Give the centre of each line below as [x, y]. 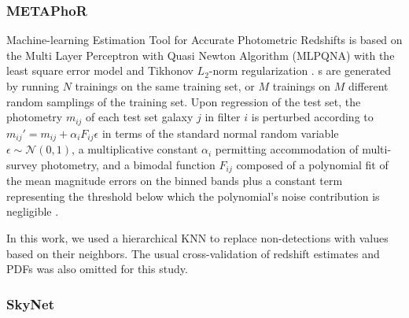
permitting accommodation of [287, 149]
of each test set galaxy [140, 117]
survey [22, 164]
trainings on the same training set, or [165, 86]
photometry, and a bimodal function [128, 164]
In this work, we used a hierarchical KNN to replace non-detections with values [197, 237]
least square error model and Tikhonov [100, 70]
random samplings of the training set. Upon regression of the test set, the [184, 101]
